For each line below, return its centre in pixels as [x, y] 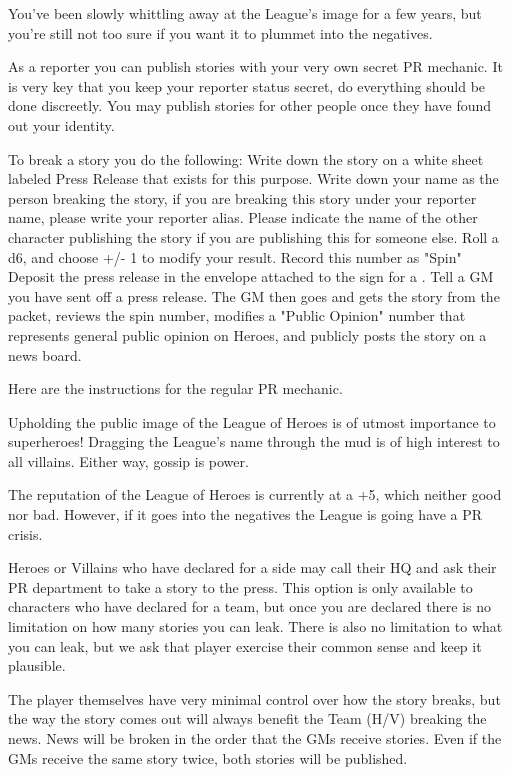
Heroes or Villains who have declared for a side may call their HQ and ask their [252, 567]
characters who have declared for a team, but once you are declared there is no [249, 606]
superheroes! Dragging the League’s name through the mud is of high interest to [254, 441]
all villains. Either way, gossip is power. [128, 460]
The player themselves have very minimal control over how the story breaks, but [254, 698]
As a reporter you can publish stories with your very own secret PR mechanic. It [255, 66]
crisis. [25, 533]
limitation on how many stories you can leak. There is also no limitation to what [255, 626]
